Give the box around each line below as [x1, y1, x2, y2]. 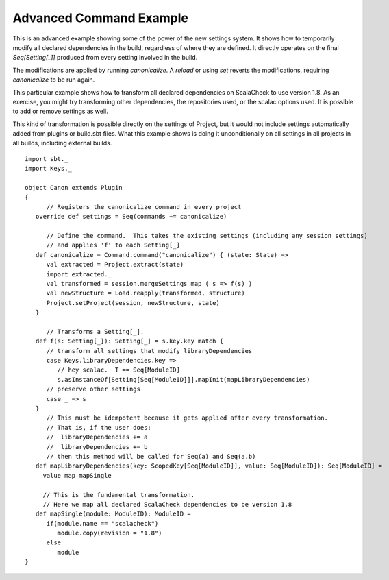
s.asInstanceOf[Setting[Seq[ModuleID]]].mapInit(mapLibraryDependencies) [57, 376, 310, 383]
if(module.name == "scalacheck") [46, 520, 159, 527]
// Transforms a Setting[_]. [46, 328, 145, 335]
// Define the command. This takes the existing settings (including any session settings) [46, 232, 368, 239]
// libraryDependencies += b [46, 443, 148, 450]
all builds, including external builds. [12, 139, 112, 147]
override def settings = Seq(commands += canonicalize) [35, 213, 227, 221]
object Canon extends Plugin [25, 184, 123, 192]
